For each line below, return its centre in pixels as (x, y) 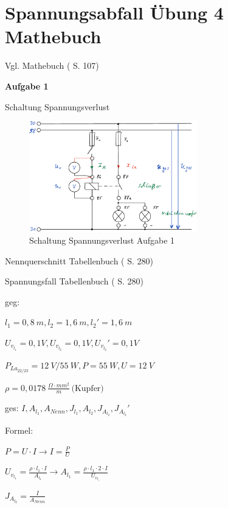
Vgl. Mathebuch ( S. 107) (52, 65)
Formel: (19, 430)
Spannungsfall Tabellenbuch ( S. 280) (74, 281)
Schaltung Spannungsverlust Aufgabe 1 (102, 240)
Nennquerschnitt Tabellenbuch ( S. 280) (79, 260)
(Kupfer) (88, 388)
